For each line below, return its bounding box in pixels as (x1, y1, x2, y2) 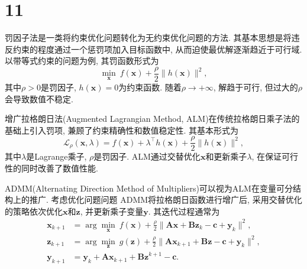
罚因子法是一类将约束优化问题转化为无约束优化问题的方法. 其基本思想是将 (5, 31, 292, 44)
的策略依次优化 (5, 205, 63, 217)
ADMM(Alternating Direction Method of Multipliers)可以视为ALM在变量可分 (5, 182, 293, 194)
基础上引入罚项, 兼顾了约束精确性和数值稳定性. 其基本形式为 (5, 124, 239, 136)
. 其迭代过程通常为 (148, 205, 220, 217)
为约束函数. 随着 (118, 80, 182, 93)
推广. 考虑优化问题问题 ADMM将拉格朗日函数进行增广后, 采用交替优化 (29, 193, 302, 206)
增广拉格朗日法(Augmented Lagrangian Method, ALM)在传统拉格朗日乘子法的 (5, 112, 300, 125)
